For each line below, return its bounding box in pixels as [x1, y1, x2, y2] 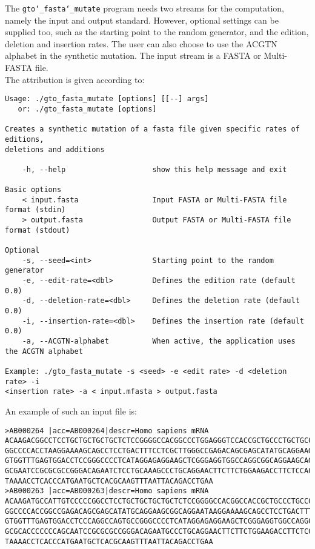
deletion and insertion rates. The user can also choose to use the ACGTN [5, 37, 277, 50]
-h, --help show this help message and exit [22, 165, 287, 174]
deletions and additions [5, 145, 105, 154]
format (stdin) [5, 205, 66, 215]
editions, [5, 135, 44, 144]
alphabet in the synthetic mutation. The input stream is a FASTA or [5, 49, 261, 62]
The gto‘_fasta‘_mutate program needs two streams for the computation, [5, 2, 284, 14]
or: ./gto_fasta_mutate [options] [18, 104, 157, 113]
